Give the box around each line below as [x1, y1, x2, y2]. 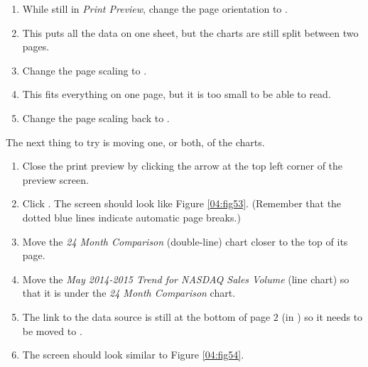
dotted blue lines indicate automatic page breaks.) [22, 209, 241, 224]
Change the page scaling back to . [22, 110, 170, 125]
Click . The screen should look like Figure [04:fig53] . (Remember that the [22, 196, 342, 211]
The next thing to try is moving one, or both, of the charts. [6, 134, 265, 149]
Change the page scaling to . [22, 62, 147, 77]
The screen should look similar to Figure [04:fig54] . [22, 347, 244, 362]
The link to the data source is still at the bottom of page [22, 309, 271, 324]
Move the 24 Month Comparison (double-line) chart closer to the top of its [22, 234, 348, 248]
